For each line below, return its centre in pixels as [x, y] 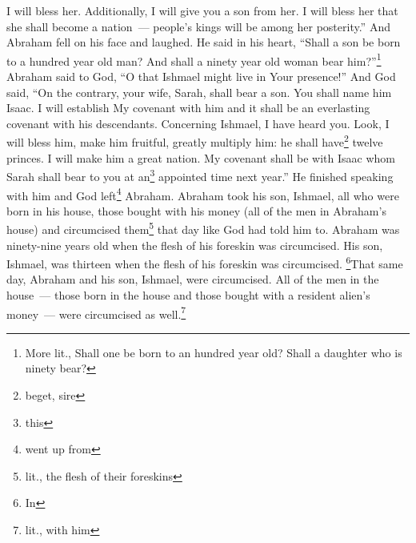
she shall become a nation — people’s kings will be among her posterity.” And [198, 26]
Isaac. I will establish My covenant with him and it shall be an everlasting [188, 108]
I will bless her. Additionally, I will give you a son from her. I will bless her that [202, 10]
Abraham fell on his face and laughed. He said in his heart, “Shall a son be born [204, 42]
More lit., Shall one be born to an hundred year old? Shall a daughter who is [214, 352]
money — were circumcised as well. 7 [96, 312]
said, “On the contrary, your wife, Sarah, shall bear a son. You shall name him [199, 92]
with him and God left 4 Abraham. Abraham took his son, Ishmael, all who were [203, 194]
